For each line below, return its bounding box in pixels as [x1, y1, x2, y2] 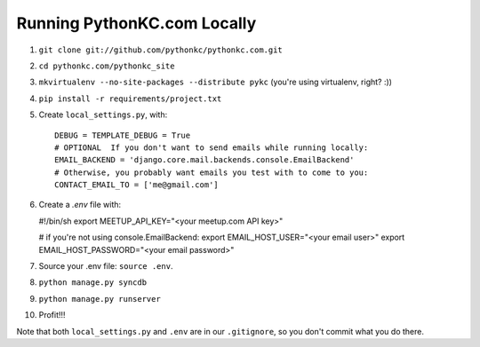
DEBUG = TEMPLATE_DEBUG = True [54, 130, 191, 140]
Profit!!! [38, 310, 66, 320]
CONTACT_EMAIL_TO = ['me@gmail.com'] [54, 180, 220, 190]
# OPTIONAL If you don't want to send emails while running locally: [54, 142, 369, 153]
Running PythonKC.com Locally [16, 13, 257, 33]
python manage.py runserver [38, 294, 162, 304]
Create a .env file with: [38, 200, 122, 210]
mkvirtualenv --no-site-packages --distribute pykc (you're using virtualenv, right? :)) [38, 76, 393, 88]
